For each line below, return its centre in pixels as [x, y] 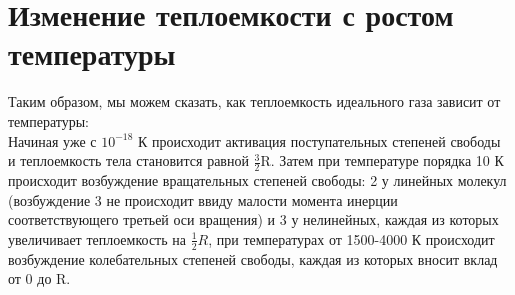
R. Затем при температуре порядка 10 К [382, 160]
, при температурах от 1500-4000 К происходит [351, 238]
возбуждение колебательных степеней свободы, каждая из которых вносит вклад [253, 258]
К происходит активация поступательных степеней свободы [319, 140]
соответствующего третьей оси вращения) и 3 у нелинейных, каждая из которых [253, 219]
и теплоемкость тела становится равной [128, 160]
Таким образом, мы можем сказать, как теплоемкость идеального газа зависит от [254, 101]
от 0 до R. [39, 278]
